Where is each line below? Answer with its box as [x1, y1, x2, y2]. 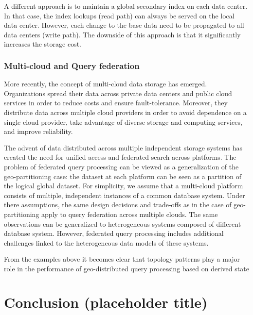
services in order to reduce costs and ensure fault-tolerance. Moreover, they [4, 98, 228, 108]
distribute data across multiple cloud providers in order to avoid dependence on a [4, 107, 247, 117]
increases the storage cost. [4, 39, 82, 49]
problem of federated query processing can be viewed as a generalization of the [4, 161, 239, 171]
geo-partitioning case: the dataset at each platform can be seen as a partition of [4, 171, 242, 181]
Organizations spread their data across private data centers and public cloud [4, 88, 232, 98]
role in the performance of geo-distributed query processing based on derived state [4, 263, 249, 273]
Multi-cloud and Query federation [4, 59, 140, 71]
